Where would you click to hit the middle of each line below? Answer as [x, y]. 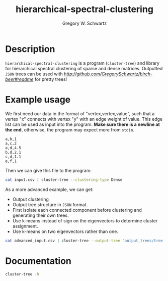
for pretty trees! [51, 79]
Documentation [38, 261]
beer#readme [19, 79]
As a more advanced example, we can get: [50, 189]
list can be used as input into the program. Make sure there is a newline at [82, 124]
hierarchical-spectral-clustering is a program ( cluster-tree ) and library [82, 63]
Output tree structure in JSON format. [50, 204]
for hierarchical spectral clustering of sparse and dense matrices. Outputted [84, 68]
